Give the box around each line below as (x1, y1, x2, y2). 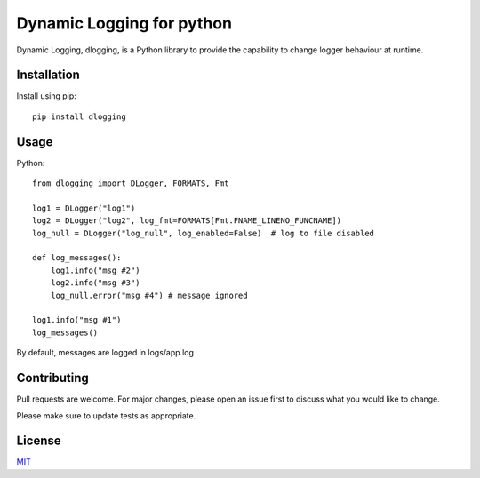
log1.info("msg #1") (32, 315, 122, 325)
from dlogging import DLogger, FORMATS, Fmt (32, 179, 230, 188)
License (16, 434, 61, 449)
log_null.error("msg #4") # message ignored (50, 290, 248, 300)
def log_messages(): (32, 253, 122, 263)
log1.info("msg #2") (50, 265, 140, 275)
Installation (16, 68, 80, 83)
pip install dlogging (32, 111, 126, 122)
